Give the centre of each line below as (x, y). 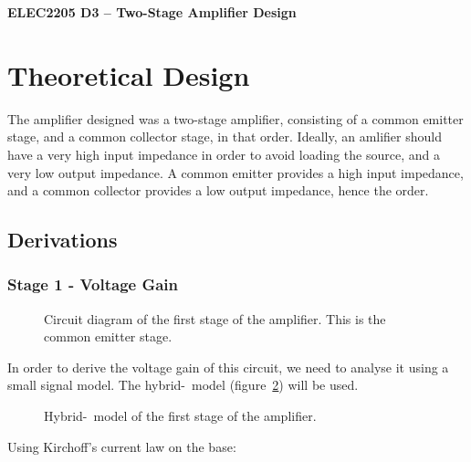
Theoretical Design (129, 74)
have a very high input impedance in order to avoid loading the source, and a (224, 154)
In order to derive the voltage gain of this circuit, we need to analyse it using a (228, 367)
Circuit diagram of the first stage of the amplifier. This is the (215, 318)
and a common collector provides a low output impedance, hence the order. (218, 190)
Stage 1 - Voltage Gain (93, 284)
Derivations (63, 240)
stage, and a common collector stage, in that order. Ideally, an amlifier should (225, 136)
